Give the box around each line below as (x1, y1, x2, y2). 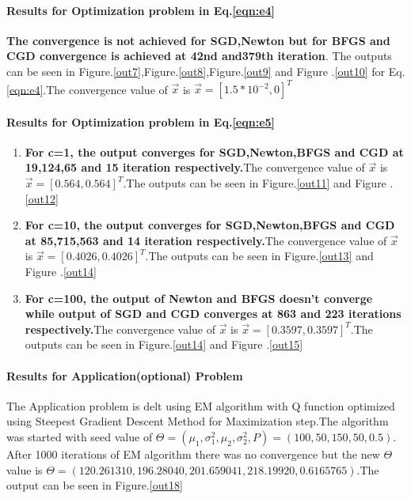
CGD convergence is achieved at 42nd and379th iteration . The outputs (6, 47, 392, 64)
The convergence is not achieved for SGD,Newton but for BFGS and (6, 32, 390, 48)
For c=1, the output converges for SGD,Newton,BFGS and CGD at (25, 143, 404, 160)
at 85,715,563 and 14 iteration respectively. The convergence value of (25, 232, 387, 248)
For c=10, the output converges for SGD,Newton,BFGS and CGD (25, 217, 395, 233)
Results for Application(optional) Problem (6, 367, 243, 384)
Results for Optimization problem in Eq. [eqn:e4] (6, 2, 276, 18)
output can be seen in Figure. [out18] (6, 477, 183, 493)
